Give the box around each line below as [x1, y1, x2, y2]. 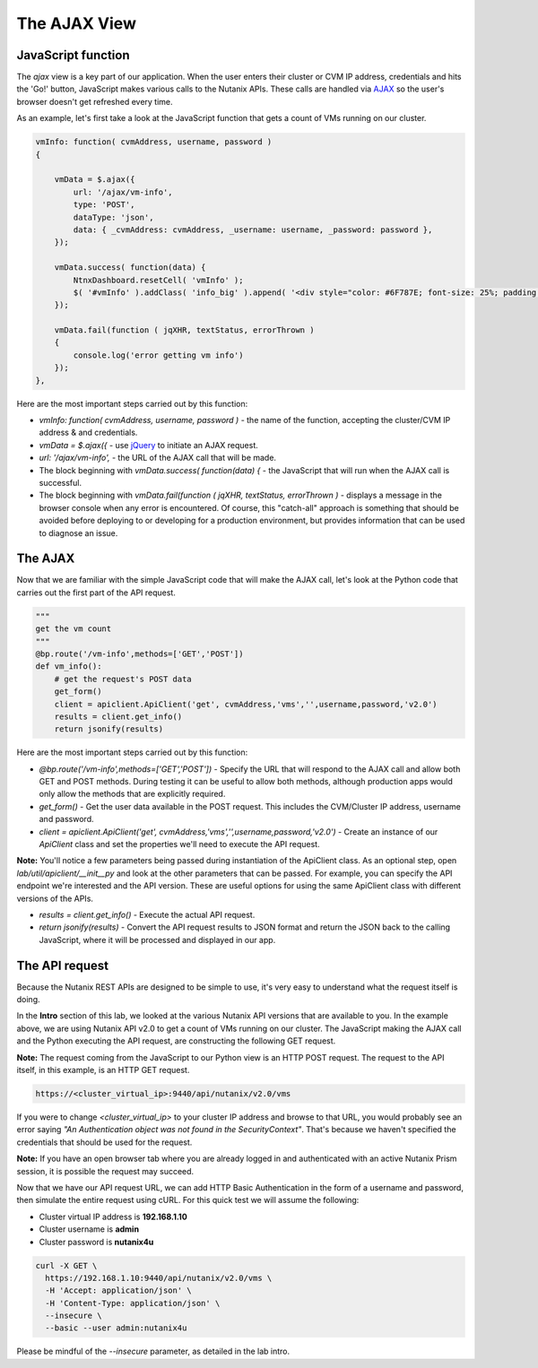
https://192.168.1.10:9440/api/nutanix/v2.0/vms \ [45, 1273, 273, 1283]
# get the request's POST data [54, 673, 192, 684]
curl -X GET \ [35, 1260, 98, 1270]
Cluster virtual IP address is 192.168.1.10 [39, 1211, 187, 1222]
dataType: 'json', [73, 212, 154, 222]
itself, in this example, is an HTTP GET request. [16, 1065, 190, 1076]
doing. [16, 994, 40, 1005]
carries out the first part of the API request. [16, 587, 177, 598]
